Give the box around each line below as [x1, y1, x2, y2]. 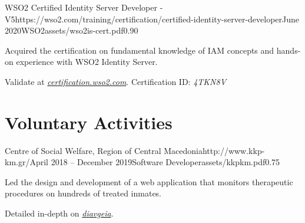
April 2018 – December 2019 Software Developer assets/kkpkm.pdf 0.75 [29, 156, 280, 168]
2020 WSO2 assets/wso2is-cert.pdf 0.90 [5, 24, 138, 37]
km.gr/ [5, 156, 30, 168]
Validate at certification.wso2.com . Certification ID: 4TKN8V [5, 75, 227, 87]
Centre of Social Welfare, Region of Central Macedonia [5, 144, 203, 156]
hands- [276, 44, 301, 56]
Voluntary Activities [5, 110, 173, 134]
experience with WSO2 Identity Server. [16, 55, 158, 68]
